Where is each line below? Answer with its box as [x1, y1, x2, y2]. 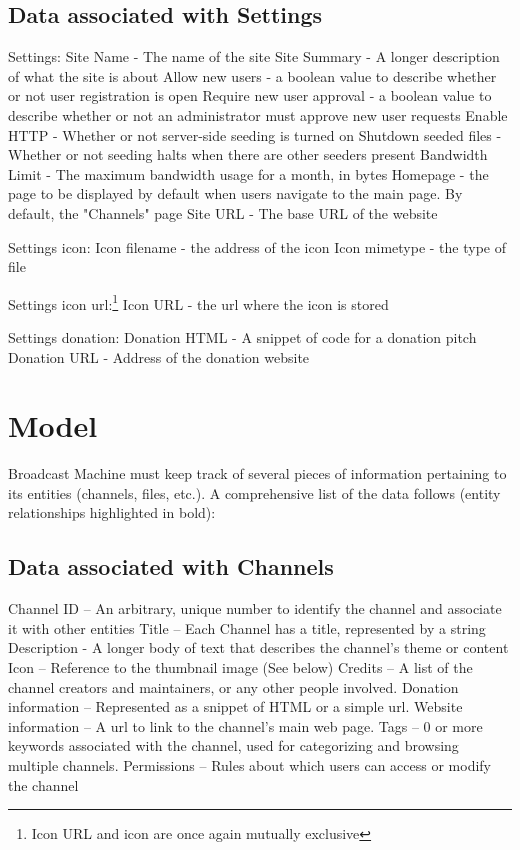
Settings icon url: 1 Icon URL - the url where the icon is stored [8, 290, 389, 314]
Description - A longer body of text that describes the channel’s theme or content [8, 637, 509, 658]
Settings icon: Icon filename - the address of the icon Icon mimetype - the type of [8, 236, 506, 257]
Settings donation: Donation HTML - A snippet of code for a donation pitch [8, 326, 477, 347]
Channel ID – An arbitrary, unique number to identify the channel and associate [8, 598, 502, 619]
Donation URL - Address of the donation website [8, 346, 310, 367]
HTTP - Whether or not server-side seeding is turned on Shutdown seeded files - [8, 124, 502, 145]
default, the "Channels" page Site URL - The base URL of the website [8, 202, 438, 223]
